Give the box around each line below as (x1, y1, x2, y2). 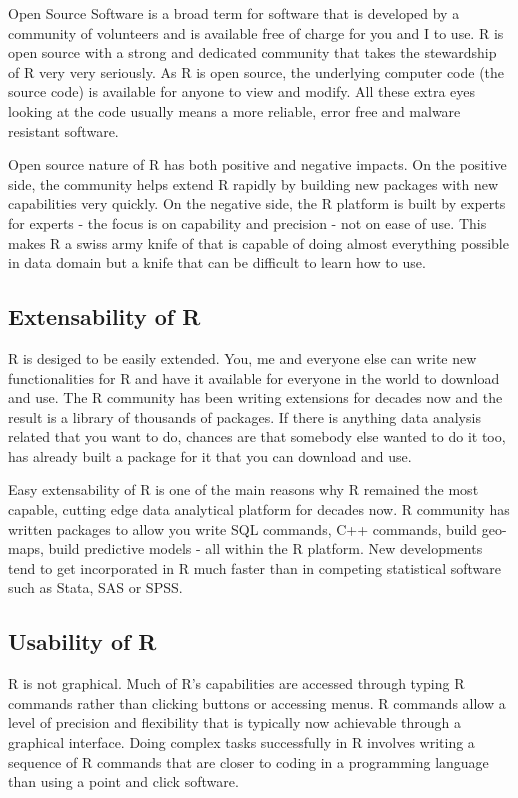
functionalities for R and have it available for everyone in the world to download (8, 367, 500, 388)
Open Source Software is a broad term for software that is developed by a (8, 3, 460, 23)
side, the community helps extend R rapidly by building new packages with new (8, 173, 499, 194)
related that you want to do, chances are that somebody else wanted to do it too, (8, 426, 506, 447)
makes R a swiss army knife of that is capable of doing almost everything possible (8, 232, 509, 253)
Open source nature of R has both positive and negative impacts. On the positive (8, 154, 507, 175)
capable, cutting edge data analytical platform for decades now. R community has (8, 499, 510, 520)
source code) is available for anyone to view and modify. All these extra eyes (8, 81, 476, 102)
